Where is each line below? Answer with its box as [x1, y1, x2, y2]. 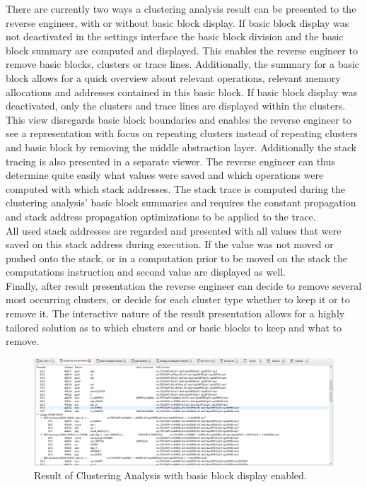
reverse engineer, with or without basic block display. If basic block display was [6, 15, 349, 30]
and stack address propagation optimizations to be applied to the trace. [6, 209, 316, 223]
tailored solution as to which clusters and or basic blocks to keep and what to [6, 319, 342, 334]
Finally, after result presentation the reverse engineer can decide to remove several [6, 278, 362, 293]
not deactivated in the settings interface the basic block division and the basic [6, 29, 344, 44]
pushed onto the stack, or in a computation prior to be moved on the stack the [6, 250, 347, 265]
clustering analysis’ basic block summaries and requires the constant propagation [6, 195, 356, 210]
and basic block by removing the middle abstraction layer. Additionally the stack [6, 139, 357, 154]
